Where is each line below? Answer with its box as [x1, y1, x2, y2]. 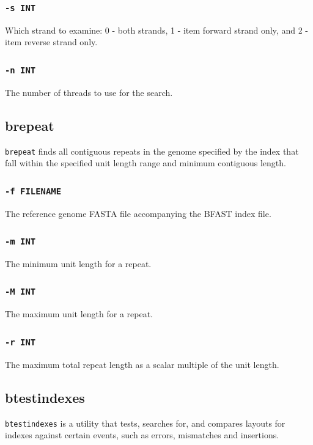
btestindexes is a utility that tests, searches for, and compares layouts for [5, 416, 285, 429]
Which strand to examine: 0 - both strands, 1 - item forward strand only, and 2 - [5, 23, 308, 36]
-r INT [5, 337, 36, 347]
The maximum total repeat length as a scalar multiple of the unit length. [5, 358, 279, 370]
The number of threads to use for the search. [5, 86, 173, 98]
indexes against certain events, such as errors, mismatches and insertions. [5, 428, 279, 441]
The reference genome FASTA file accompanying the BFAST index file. [5, 207, 271, 219]
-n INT [5, 65, 36, 75]
